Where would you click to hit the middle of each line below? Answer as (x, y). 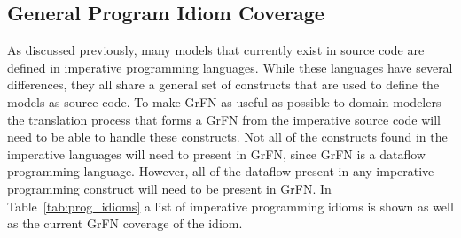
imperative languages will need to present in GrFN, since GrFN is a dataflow (216, 154)
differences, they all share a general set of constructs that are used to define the (223, 84)
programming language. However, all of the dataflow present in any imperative (221, 171)
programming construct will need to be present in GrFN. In (169, 188)
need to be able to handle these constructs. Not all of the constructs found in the (227, 137)
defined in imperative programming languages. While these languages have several (230, 67)
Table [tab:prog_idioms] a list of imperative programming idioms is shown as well (230, 206)
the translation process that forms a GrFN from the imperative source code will (224, 119)
